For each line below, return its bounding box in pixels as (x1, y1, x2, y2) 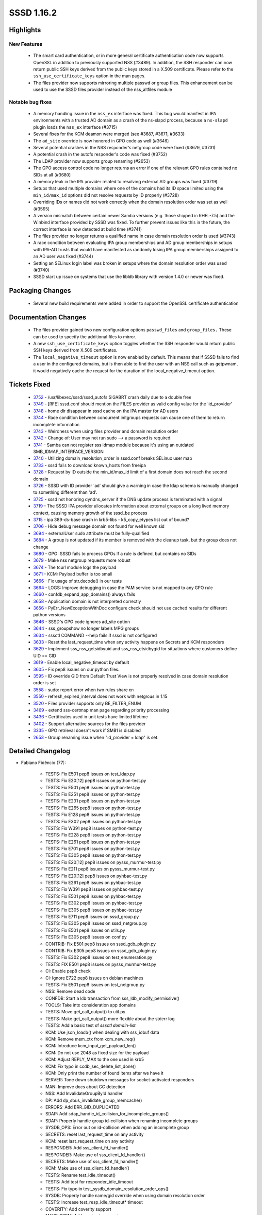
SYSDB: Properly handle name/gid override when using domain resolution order (45, 1193, 205, 1198)
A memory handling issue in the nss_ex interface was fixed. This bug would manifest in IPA (33, 111, 216, 117)
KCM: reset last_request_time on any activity (45, 1138, 134, 1144)
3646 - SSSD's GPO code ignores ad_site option (33, 619, 130, 625)
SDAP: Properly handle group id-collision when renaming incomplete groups (45, 1118, 198, 1124)
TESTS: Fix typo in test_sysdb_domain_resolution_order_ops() (45, 1186, 169, 1192)
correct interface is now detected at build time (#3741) (33, 226, 142, 232)
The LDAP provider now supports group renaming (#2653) (33, 158, 150, 164)
